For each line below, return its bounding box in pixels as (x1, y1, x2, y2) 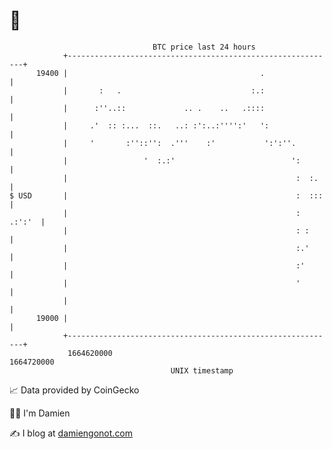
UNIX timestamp (170, 365, 234, 376)
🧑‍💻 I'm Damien (9, 407, 71, 419)
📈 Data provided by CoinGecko (9, 384, 140, 396)
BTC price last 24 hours (152, 42, 256, 52)
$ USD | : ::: (9, 190, 324, 201)
